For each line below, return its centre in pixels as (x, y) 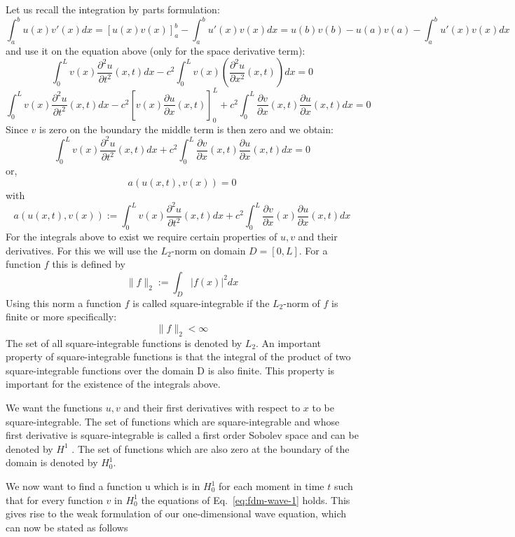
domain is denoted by (52, 462)
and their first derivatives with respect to (212, 408)
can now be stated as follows (67, 527)
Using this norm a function (64, 303)
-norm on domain (208, 250)
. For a (313, 250)
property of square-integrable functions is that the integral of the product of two (178, 356)
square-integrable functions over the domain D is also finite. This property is (170, 370)
